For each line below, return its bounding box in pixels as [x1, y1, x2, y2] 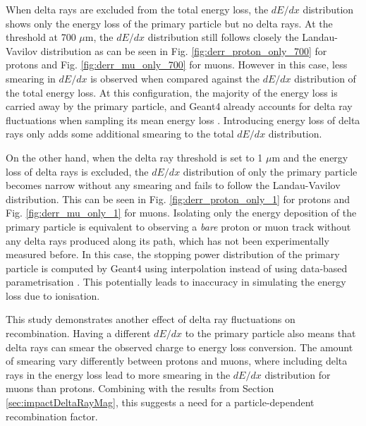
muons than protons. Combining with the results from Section [6, 381, 274, 396]
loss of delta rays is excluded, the [6, 164, 149, 178]
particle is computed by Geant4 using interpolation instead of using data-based [6, 260, 348, 275]
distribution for [264, 367, 331, 382]
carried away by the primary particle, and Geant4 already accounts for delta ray [6, 99, 353, 114]
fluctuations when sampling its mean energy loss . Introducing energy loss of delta [6, 112, 360, 127]
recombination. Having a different [6, 326, 151, 341]
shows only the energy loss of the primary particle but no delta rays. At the [6, 16, 333, 30]
